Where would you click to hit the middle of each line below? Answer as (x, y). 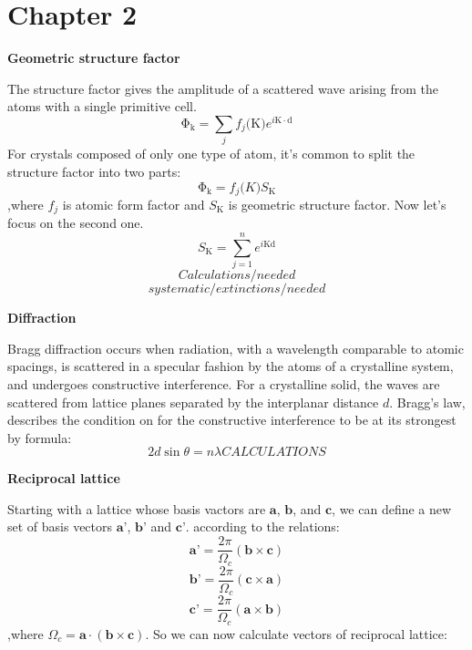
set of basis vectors (60, 526)
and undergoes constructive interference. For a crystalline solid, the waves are (224, 383)
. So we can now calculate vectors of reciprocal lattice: (296, 633)
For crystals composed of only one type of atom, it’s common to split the (211, 154)
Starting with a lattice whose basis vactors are (137, 508)
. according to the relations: (262, 526)
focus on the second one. (76, 223)
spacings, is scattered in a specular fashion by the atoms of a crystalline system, (231, 366)
